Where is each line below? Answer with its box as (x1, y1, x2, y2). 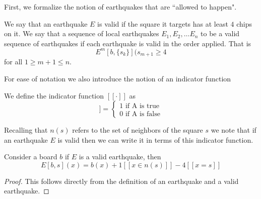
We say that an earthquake (4, 18, 88, 29)
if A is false (125, 110, 160, 118)
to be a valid (201, 28, 240, 39)
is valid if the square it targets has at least (97, 18, 228, 29)
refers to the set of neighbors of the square (72, 125, 203, 135)
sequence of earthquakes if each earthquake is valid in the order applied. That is (4, 38, 251, 48)
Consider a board (4, 151, 57, 162)
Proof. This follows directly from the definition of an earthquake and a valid (4, 175, 239, 186)
